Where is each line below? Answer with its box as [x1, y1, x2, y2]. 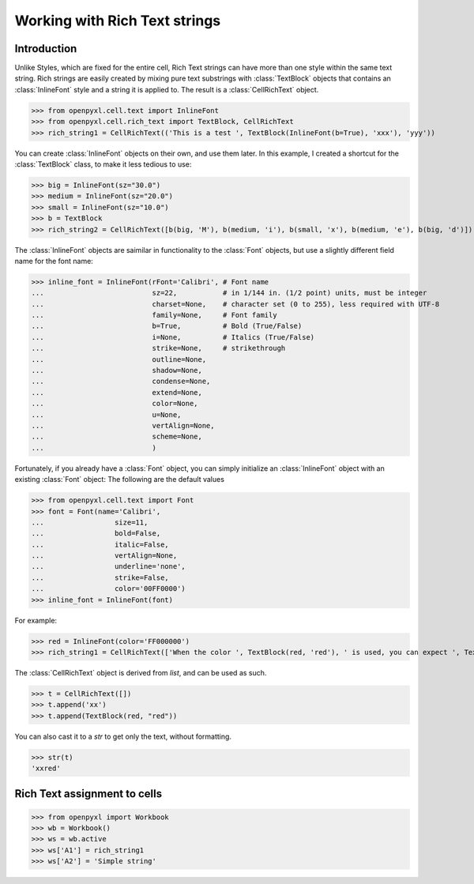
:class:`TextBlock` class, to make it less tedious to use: [14, 159, 192, 169]
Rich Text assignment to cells [14, 787, 162, 800]
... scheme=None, [31, 432, 203, 442]
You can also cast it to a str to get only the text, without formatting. [14, 732, 232, 741]
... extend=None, [31, 388, 203, 397]
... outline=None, [31, 355, 207, 363]
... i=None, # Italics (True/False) [31, 333, 315, 341]
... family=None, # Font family [31, 310, 277, 320]
